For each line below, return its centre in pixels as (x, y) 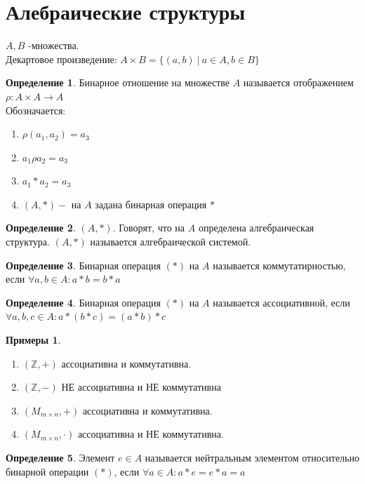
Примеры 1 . (33, 340)
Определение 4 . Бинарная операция (83, 302)
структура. (28, 242)
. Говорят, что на (149, 228)
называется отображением (298, 82)
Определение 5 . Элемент (60, 457)
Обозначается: (36, 110)
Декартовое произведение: (61, 59)
